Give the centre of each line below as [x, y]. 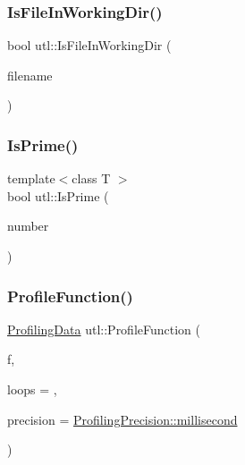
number [28, 226]
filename [30, 75]
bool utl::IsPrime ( [58, 195]
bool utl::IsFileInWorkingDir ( [89, 45]
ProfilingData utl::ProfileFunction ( [104, 329]
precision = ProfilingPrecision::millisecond [122, 419]
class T [91, 178]
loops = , [32, 389]
